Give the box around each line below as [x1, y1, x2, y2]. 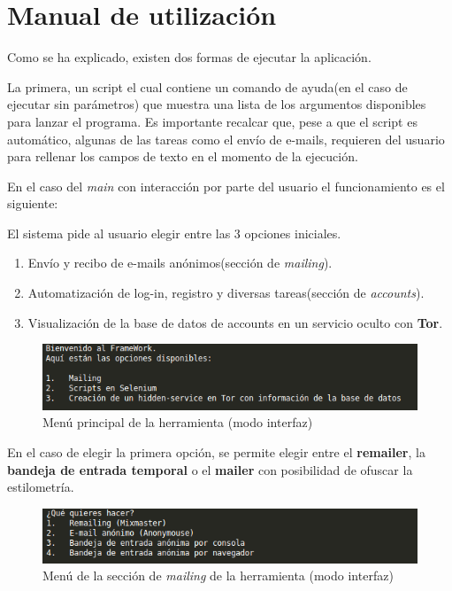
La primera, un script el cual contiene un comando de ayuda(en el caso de [7, 77, 408, 96]
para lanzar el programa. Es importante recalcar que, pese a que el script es [7, 112, 418, 130]
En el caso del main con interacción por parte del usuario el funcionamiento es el [7, 176, 445, 195]
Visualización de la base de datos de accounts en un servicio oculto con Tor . [27, 313, 443, 331]
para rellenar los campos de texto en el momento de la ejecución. [7, 147, 358, 166]
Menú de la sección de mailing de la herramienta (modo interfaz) [42, 566, 394, 585]
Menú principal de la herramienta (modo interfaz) [42, 413, 313, 432]
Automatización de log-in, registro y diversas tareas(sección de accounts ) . [27, 284, 425, 302]
